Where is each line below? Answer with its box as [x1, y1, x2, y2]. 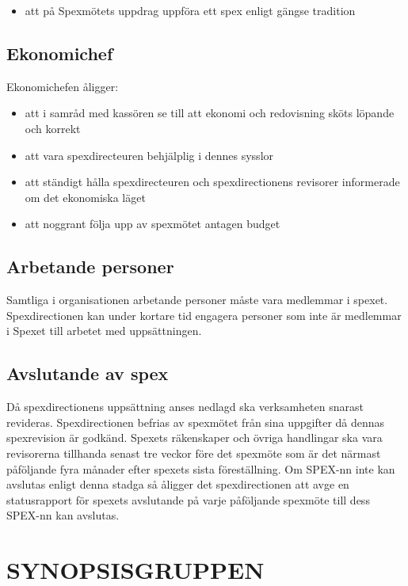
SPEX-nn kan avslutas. [6, 507, 120, 523]
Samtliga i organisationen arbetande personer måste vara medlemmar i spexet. [6, 291, 388, 308]
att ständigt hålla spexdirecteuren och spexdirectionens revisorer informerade [25, 173, 400, 190]
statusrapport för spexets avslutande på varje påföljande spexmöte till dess [6, 491, 370, 508]
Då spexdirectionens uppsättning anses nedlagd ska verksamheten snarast [6, 398, 364, 415]
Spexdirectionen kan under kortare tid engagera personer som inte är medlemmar [6, 306, 402, 323]
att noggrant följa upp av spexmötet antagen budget [25, 215, 280, 232]
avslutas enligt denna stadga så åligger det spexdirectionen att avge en [6, 476, 349, 493]
